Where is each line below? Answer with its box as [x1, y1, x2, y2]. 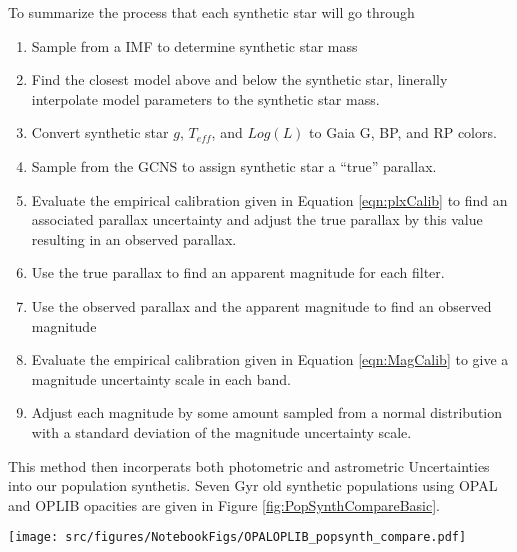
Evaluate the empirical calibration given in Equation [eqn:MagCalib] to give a [31, 349, 509, 370]
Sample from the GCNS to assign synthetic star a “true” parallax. [31, 155, 437, 176]
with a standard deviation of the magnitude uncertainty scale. [31, 421, 412, 442]
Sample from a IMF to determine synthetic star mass [31, 35, 358, 56]
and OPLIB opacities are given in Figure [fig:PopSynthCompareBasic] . [8, 494, 440, 515]
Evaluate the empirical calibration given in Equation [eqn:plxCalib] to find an [31, 189, 508, 210]
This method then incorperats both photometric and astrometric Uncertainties [8, 455, 490, 476]
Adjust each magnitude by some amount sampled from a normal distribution [31, 402, 503, 423]
